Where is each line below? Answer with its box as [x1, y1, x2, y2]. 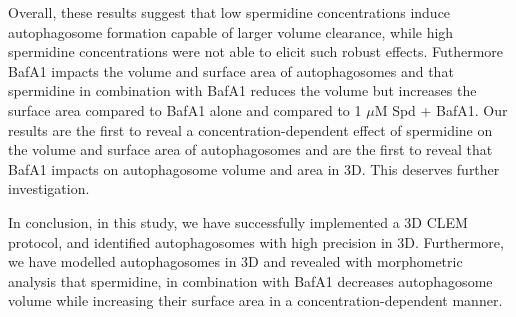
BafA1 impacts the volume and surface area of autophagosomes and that [8, 60, 454, 81]
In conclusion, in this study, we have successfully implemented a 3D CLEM [8, 211, 468, 232]
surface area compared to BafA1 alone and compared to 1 [8, 99, 362, 120]
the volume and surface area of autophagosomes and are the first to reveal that [8, 139, 493, 160]
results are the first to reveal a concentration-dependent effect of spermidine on [8, 119, 493, 140]
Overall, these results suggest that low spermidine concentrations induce [8, 2, 451, 22]
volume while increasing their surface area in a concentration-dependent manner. [8, 290, 503, 311]
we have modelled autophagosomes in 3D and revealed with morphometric [8, 251, 463, 272]
